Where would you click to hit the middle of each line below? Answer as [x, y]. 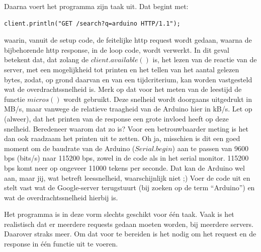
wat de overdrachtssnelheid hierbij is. [61, 197]
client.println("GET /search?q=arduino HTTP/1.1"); [92, 23]
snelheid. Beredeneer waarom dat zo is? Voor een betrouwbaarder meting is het [126, 128]
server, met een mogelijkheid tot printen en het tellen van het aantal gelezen [122, 69]
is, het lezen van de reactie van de [205, 59]
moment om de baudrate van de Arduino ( [70, 148]
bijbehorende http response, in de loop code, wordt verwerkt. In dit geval [117, 49]
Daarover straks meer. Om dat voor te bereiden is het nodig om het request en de [130, 234]
